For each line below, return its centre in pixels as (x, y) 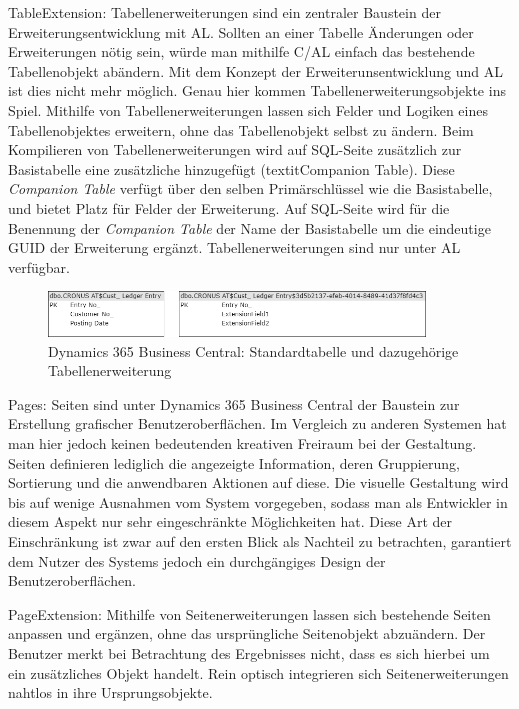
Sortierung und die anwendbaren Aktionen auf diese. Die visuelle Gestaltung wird (258, 482)
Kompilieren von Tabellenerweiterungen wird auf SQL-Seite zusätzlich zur (235, 149)
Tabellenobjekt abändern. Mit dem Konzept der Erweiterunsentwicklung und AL (255, 70)
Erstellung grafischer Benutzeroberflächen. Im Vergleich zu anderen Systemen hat (257, 423)
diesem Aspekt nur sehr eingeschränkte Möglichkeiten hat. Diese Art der (230, 521)
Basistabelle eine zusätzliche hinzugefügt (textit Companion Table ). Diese (231, 168)
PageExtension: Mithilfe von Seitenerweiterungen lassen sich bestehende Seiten (249, 613)
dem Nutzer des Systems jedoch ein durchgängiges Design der (197, 560)
